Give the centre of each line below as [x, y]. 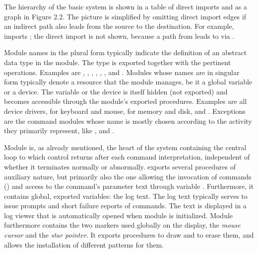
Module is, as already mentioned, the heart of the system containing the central [125, 147]
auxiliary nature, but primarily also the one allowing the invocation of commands [128, 176]
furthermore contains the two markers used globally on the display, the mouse [122, 225]
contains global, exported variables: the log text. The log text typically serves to [126, 196]
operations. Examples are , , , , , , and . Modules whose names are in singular [122, 72]
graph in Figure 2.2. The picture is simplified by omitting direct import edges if [125, 16]
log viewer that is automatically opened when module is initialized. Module [119, 215]
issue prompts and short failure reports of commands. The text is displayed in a [125, 206]
